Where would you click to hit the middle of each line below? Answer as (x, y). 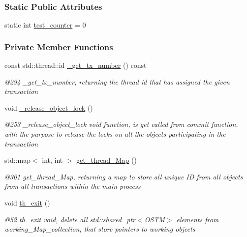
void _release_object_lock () (49, 107)
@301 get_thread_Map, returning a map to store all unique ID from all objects (124, 176)
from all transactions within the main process (73, 186)
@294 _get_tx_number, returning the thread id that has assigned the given (117, 81)
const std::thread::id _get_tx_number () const (76, 65)
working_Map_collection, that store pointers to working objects (100, 229)
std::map (17, 160)
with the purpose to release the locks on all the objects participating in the (115, 134)
